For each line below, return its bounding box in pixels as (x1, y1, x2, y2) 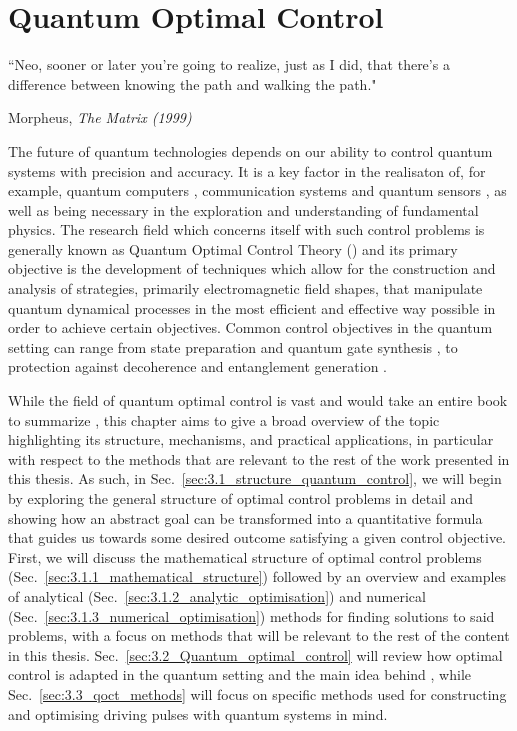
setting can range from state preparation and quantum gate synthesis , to (8, 336, 458, 357)
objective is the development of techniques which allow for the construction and (8, 258, 496, 279)
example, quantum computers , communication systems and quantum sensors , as (8, 180, 507, 201)
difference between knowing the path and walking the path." (8, 73, 377, 94)
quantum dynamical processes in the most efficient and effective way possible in (8, 297, 496, 318)
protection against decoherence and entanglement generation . (8, 356, 387, 377)
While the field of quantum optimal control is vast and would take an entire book (8, 390, 508, 411)
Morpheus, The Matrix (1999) (8, 107, 192, 128)
